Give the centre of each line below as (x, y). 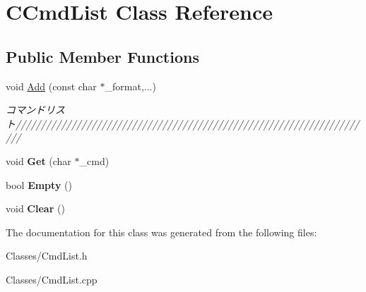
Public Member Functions (102, 56)
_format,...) (130, 86)
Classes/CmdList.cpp (52, 279)
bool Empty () (39, 184)
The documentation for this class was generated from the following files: (161, 232)
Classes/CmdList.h (47, 256)
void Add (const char (51, 86)
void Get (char (39, 160)
